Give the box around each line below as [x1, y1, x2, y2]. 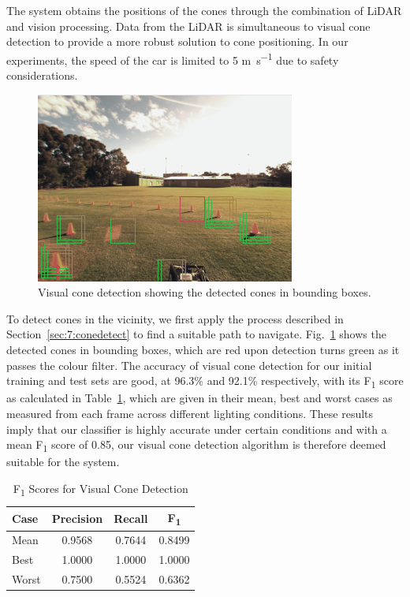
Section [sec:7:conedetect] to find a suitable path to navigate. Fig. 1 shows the [6, 326, 386, 342]
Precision [51, 510, 103, 527]
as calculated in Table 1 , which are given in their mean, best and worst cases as [6, 390, 393, 406]
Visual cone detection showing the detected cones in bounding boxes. [38, 284, 371, 300]
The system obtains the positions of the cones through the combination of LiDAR [6, 2, 402, 18]
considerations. [6, 67, 78, 84]
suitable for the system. [6, 453, 120, 470]
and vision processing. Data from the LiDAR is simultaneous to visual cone [6, 17, 371, 34]
